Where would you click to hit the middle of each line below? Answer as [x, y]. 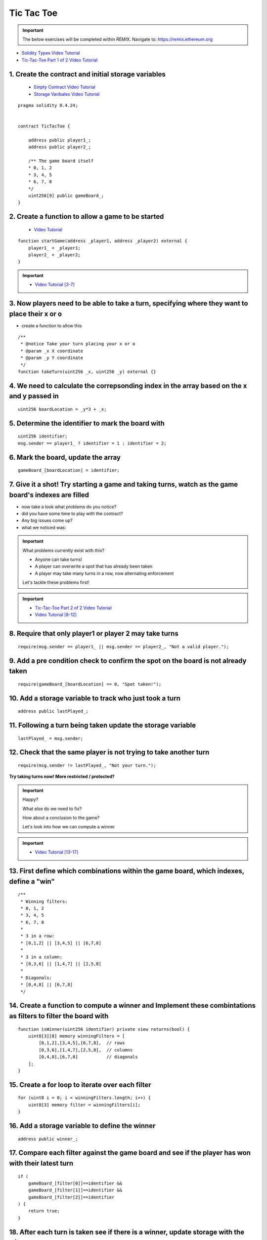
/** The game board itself [61, 161]
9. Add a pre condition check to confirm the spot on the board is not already [128, 660]
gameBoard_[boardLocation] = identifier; [69, 470]
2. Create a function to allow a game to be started [87, 217]
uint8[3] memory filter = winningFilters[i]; [84, 1105]
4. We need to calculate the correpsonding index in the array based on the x [128, 386]
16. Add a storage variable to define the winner [82, 1126]
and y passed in [34, 396]
